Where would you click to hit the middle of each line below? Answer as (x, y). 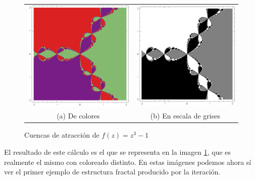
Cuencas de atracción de (62, 135)
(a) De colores (78, 116)
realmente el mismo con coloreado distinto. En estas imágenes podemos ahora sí (128, 162)
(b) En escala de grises (185, 116)
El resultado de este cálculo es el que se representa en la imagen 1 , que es (118, 152)
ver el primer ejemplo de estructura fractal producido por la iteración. (112, 172)
